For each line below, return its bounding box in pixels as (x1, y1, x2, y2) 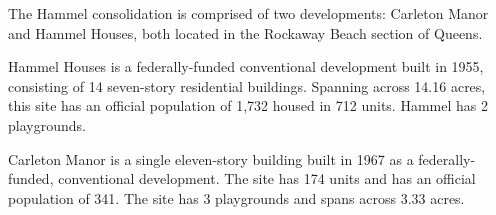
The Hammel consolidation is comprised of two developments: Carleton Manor (8, 3, 489, 23)
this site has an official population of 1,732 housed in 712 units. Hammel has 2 (8, 95, 488, 116)
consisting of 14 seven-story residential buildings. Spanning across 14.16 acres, (8, 75, 486, 96)
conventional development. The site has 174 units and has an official (58, 168, 476, 189)
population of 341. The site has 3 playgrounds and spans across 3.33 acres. (8, 187, 465, 208)
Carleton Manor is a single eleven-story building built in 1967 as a (8, 148, 414, 169)
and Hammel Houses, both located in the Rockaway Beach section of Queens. (8, 22, 483, 43)
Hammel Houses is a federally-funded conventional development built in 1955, (8, 56, 484, 77)
